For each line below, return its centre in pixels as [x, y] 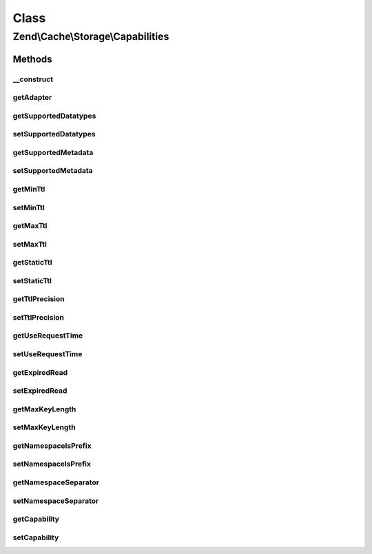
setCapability [36, 537]
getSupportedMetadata [53, 152]
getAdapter [32, 98]
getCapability [36, 519]
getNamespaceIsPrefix [52, 446]
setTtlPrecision [39, 317]
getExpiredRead [40, 372]
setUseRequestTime [48, 354]
